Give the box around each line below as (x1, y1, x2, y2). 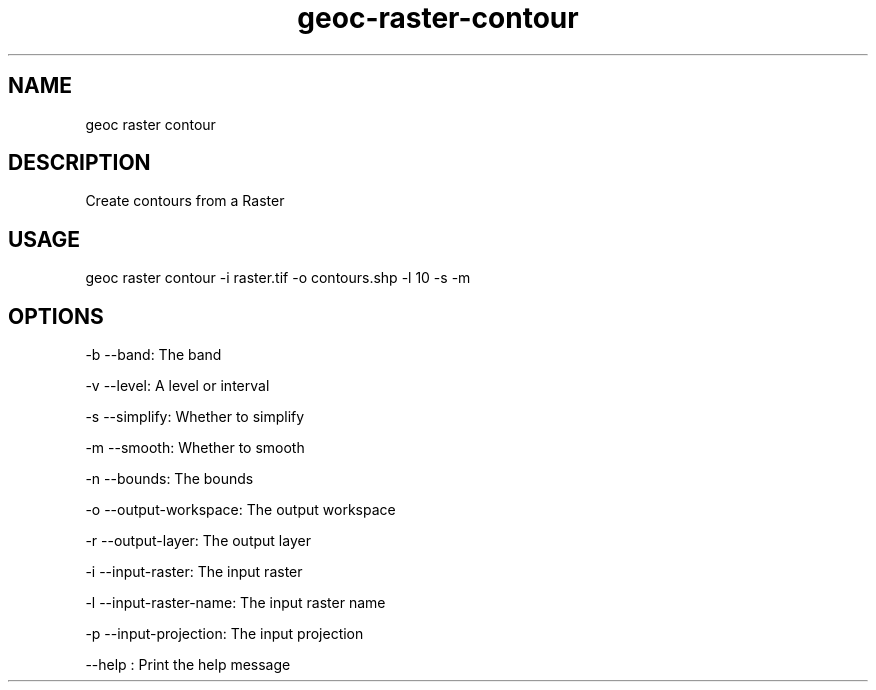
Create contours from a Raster (85, 192, 285, 210)
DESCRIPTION (8, 150, 151, 176)
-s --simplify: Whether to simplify (85, 408, 305, 426)
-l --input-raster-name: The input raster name (85, 594, 386, 612)
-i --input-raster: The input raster (85, 563, 303, 581)
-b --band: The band (85, 346, 222, 364)
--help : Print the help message (85, 656, 291, 674)
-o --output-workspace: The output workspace (85, 501, 396, 519)
